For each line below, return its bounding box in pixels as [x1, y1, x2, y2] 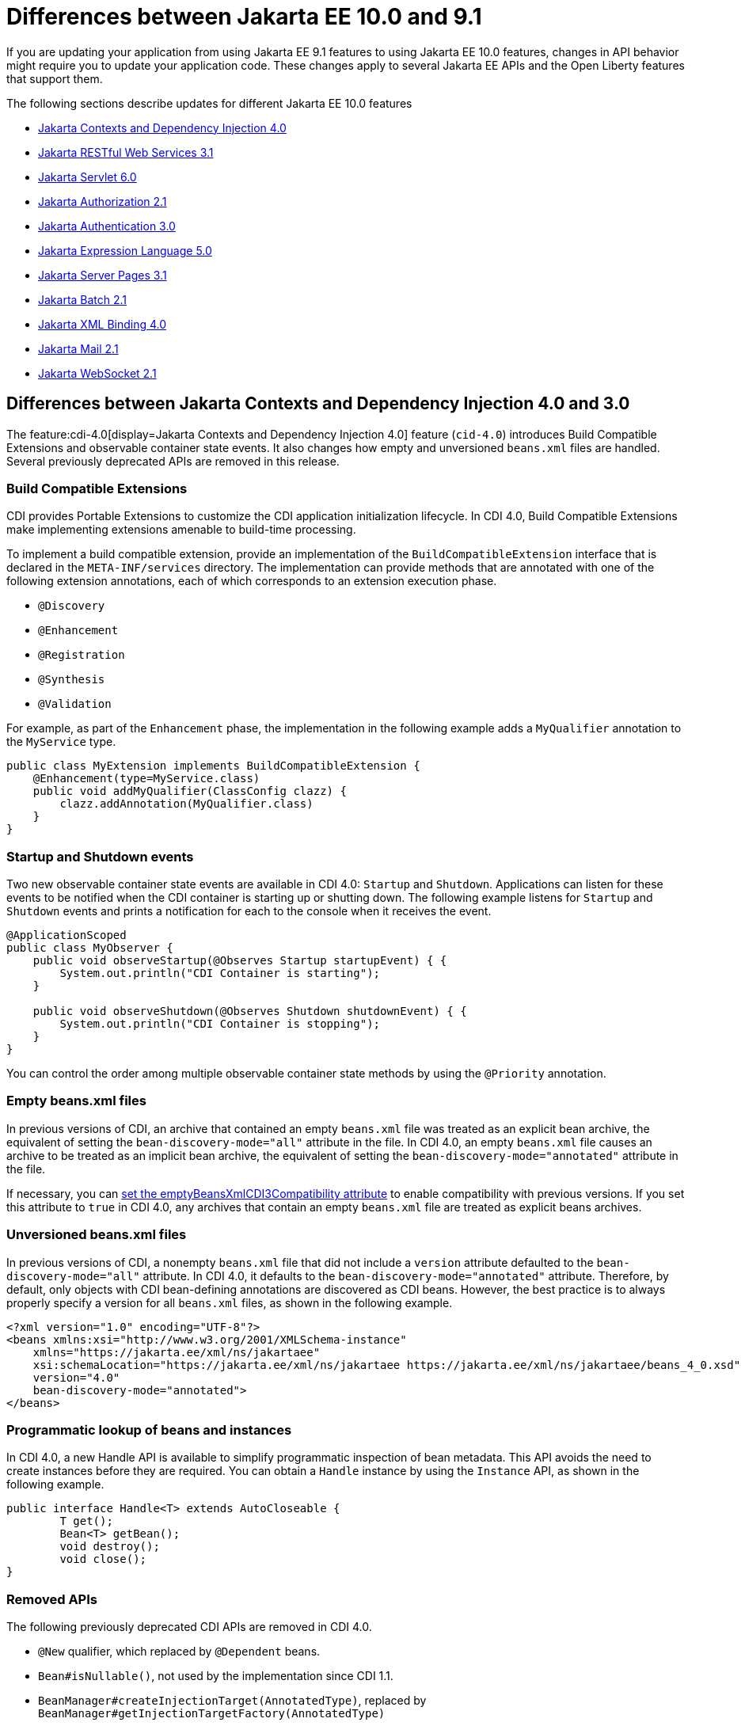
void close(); [59, 1553, 147, 1566]
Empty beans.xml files [6, 1093, 146, 1109]
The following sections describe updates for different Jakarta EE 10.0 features [6, 96, 412, 110]
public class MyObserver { [6, 941, 173, 955]
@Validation [38, 698, 112, 711]
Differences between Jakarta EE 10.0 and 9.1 [6, 3, 482, 30]
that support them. [6, 71, 103, 86]
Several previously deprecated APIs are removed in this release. [6, 454, 340, 468]
